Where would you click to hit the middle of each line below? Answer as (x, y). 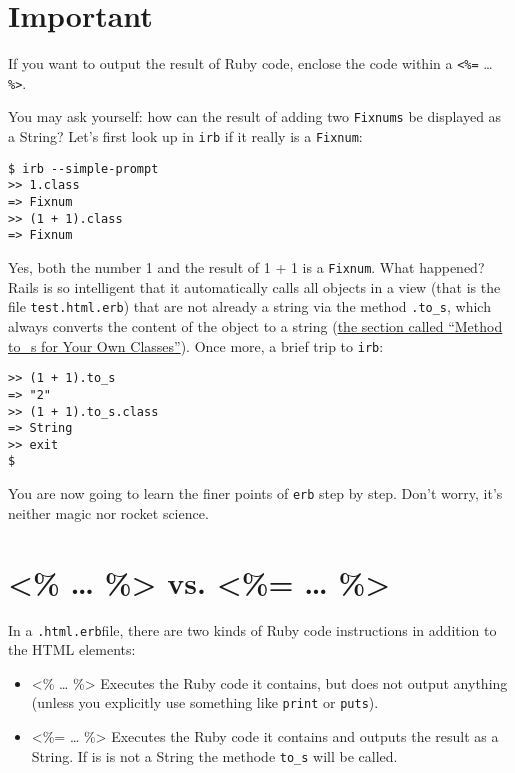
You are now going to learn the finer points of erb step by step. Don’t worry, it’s (255, 493)
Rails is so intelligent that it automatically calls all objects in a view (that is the (254, 286)
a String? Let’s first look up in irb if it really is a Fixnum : (185, 136)
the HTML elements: (72, 649)
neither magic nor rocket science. (108, 512)
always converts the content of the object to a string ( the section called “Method (255, 325)
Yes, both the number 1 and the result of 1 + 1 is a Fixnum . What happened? (246, 267)
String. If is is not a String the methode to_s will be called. (214, 755)
